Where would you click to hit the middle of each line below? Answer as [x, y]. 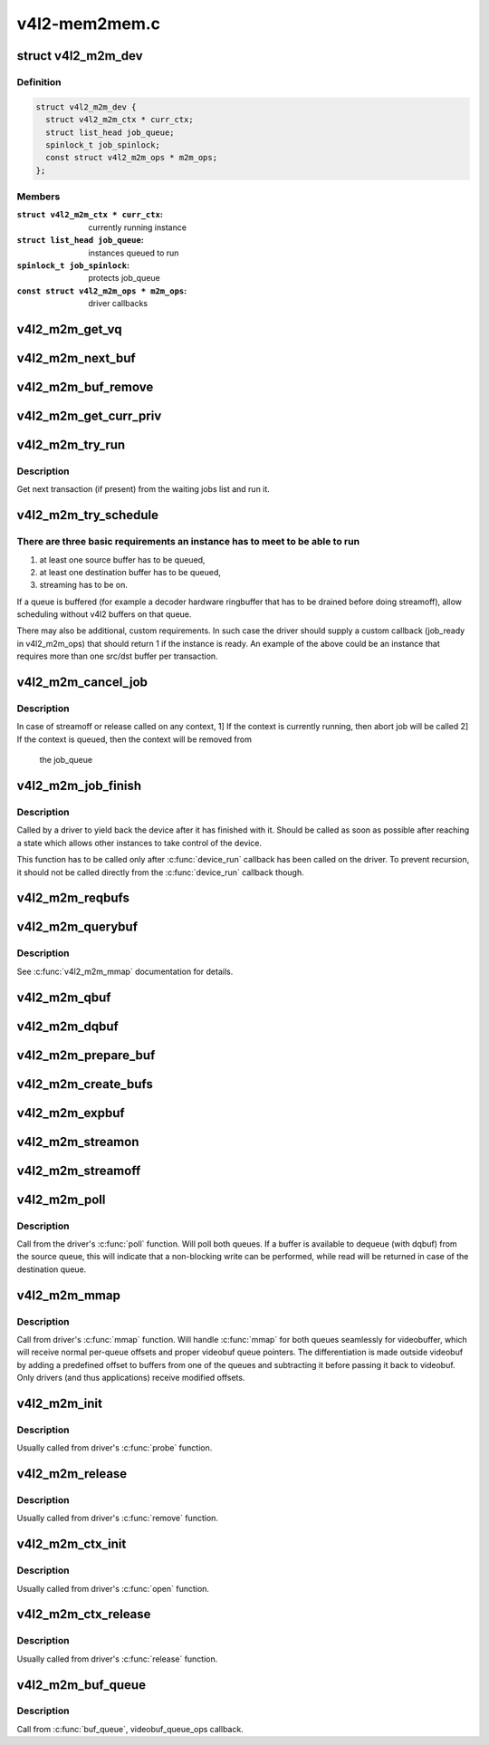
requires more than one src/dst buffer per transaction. [117, 656]
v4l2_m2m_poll [61, 1199]
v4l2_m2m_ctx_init [72, 1544]
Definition [39, 82]
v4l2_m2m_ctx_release [84, 1614]
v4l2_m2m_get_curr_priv [89, 416]
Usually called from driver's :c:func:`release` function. [117, 1659]
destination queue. [52, 1269]
